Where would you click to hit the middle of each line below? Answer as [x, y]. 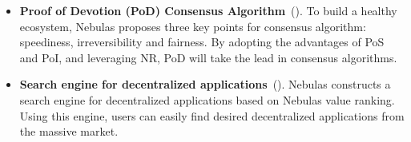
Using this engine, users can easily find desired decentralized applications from [212, 115]
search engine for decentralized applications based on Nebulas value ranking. [207, 99]
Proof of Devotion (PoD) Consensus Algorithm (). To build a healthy [208, 10]
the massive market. [69, 131]
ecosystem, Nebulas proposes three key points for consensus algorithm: [193, 26]
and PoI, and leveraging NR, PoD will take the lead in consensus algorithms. [208, 57]
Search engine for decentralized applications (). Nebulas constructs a [205, 84]
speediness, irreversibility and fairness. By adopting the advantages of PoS [202, 42]
